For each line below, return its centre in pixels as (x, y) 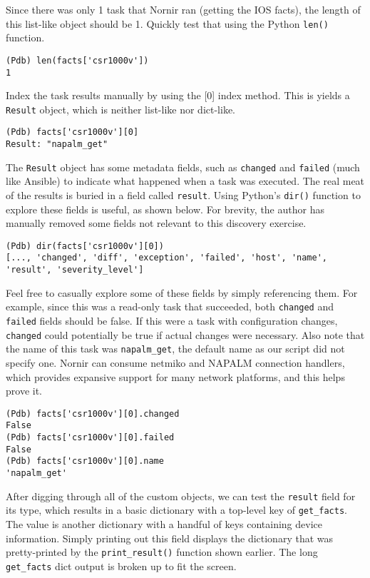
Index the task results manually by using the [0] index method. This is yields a (178, 95)
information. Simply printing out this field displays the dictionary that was (170, 538)
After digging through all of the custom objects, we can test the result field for (181, 496)
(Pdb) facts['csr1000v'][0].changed (93, 414)
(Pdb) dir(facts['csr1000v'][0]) (85, 246)
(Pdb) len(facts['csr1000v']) (77, 60)
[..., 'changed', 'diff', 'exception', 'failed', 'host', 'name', (167, 258)
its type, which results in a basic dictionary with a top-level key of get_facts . (176, 510)
